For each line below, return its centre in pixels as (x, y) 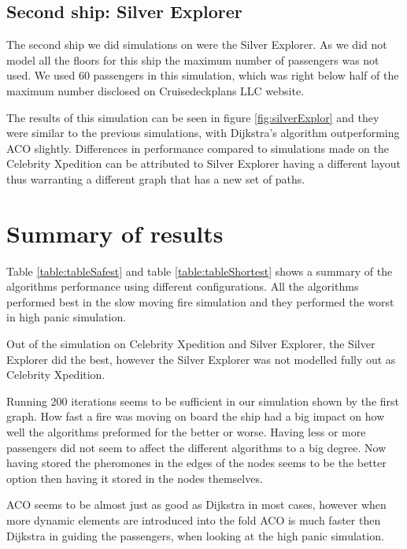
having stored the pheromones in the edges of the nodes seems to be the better (196, 463)
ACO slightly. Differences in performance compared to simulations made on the (198, 148)
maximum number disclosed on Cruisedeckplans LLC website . (155, 90)
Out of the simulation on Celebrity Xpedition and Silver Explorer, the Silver (191, 344)
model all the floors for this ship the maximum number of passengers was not (193, 59)
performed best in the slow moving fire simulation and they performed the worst (200, 301)
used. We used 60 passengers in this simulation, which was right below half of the (203, 75)
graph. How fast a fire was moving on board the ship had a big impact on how (196, 416)
